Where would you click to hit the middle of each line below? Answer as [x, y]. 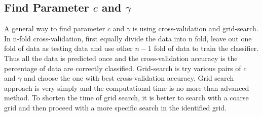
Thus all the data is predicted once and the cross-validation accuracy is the [121, 58]
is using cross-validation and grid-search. [195, 28]
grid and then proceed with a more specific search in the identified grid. [116, 107]
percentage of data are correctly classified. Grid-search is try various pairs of [123, 68]
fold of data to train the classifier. [206, 48]
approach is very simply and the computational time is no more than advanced [127, 88]
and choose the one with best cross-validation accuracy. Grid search [129, 78]
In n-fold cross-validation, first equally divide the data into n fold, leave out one [128, 38]
